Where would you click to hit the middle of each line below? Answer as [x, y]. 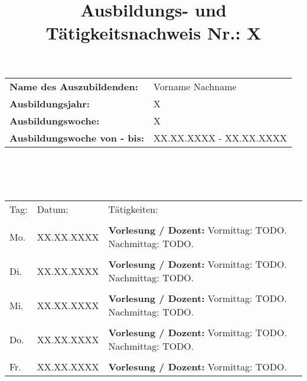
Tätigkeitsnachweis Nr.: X [153, 33]
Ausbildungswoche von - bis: [77, 137]
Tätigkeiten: [133, 209]
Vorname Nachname [195, 86]
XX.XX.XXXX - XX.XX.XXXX [220, 137]
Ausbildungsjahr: [50, 103]
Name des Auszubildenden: [74, 86]
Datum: [53, 209]
